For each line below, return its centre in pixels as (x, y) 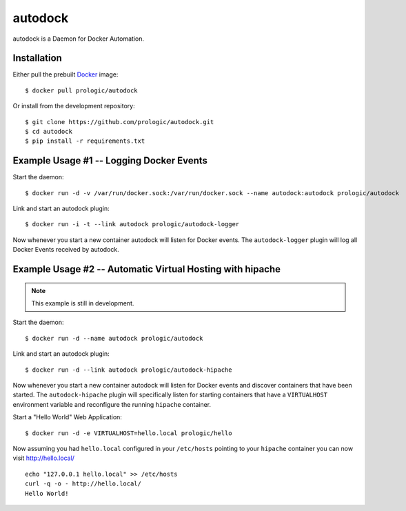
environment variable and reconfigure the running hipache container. (112, 404)
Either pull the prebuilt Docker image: (65, 74)
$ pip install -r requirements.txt (85, 141)
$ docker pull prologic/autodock (81, 90)
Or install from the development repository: (74, 106)
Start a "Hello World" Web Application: (67, 417)
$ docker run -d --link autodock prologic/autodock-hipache (129, 370)
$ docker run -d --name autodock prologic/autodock (114, 338)
